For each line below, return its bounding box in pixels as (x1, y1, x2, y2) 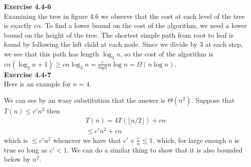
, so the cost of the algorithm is (120, 48, 213, 58)
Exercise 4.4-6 (4, 1, 51, 11)
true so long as (4, 144, 47, 154)
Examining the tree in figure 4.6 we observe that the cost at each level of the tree (4, 11, 245, 21)
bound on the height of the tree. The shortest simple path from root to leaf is (4, 29, 234, 40)
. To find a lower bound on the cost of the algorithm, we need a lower (41, 20, 247, 30)
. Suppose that (191, 95, 235, 105)
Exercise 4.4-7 (4, 69, 51, 79)
